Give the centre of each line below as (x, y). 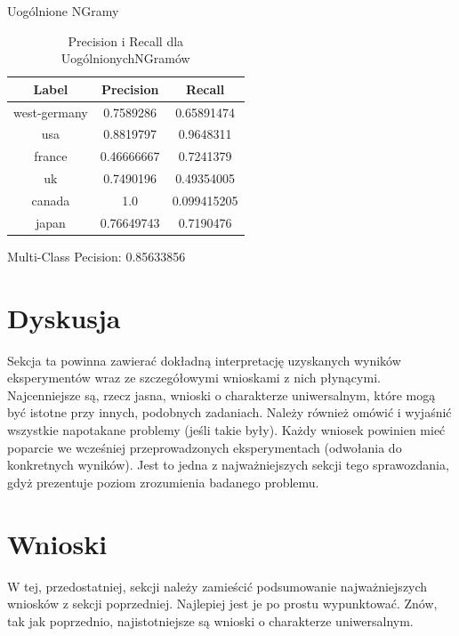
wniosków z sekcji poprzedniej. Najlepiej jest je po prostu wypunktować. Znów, (222, 604)
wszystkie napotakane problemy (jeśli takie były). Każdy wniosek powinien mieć (226, 430)
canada (51, 200)
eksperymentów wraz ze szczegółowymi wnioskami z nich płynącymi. (194, 378)
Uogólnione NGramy (63, 11)
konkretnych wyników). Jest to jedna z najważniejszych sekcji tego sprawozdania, (228, 465)
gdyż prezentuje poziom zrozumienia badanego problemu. (163, 482)
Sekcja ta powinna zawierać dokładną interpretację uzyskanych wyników (204, 360)
